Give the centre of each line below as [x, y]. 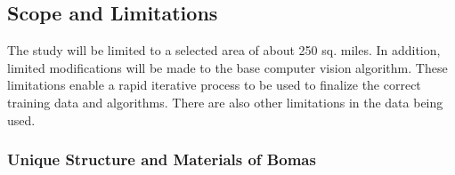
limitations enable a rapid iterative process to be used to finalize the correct [214, 85]
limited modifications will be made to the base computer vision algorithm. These [227, 67]
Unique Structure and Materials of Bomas [162, 159]
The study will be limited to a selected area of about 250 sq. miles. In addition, [224, 50]
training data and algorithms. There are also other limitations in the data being [225, 102]
